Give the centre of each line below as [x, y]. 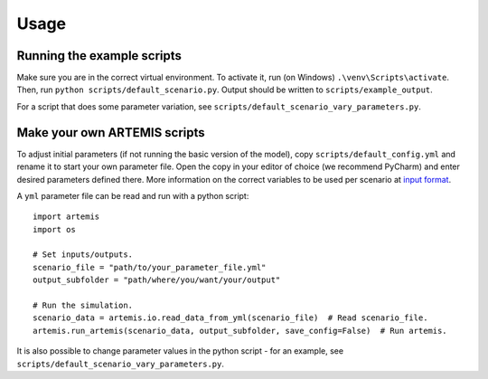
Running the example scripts [99, 56]
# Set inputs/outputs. [83, 255]
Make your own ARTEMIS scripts [111, 133]
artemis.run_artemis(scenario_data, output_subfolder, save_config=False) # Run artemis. [240, 331]
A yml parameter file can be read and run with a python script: [133, 195]
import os [54, 229]
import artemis [66, 217]
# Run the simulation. [83, 306]
